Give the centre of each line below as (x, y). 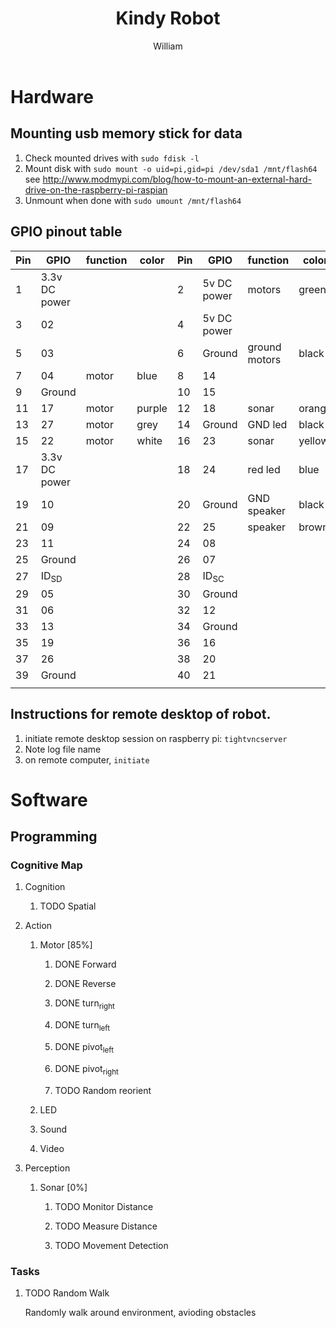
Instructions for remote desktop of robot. (141, 714)
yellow (314, 440)
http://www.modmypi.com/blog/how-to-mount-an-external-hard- (177, 179)
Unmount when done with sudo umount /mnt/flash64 (133, 200)
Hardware (52, 96)
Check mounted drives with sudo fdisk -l (112, 158)
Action (38, 926)
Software (49, 799)
